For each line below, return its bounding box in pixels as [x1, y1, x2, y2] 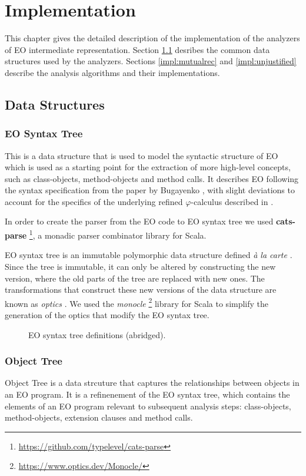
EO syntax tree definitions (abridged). [28, 328, 166, 341]
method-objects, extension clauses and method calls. [5, 411, 193, 424]
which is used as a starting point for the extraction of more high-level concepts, [5, 161, 291, 173]
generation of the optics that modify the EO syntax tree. [5, 308, 209, 320]
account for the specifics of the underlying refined [5, 195, 183, 207]
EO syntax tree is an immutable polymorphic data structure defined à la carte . [5, 249, 292, 261]
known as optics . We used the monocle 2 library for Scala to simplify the [5, 295, 269, 309]
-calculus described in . [191, 195, 274, 207]
